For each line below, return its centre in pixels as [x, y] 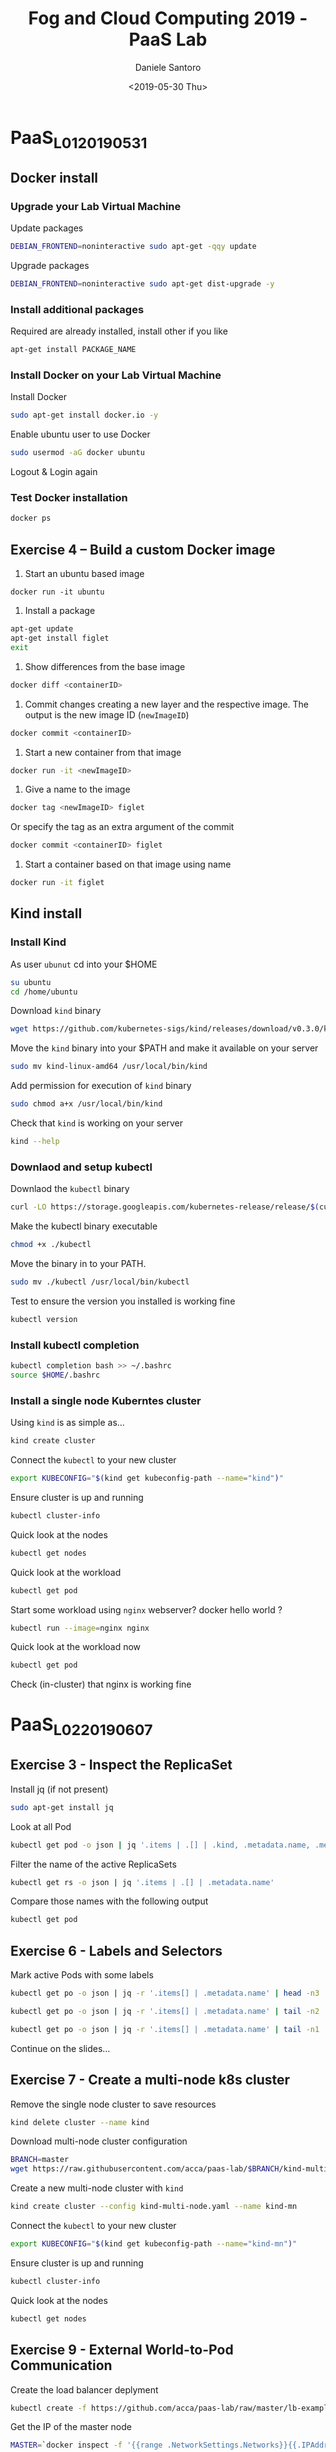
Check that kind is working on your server [96, 1123]
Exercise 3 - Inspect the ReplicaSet [121, 1765]
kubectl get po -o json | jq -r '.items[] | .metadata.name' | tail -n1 [165, 2029]
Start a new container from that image [103, 752]
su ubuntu [31, 982]
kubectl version [44, 1319]
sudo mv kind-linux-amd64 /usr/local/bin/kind [109, 1067]
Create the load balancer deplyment [84, 2389]
